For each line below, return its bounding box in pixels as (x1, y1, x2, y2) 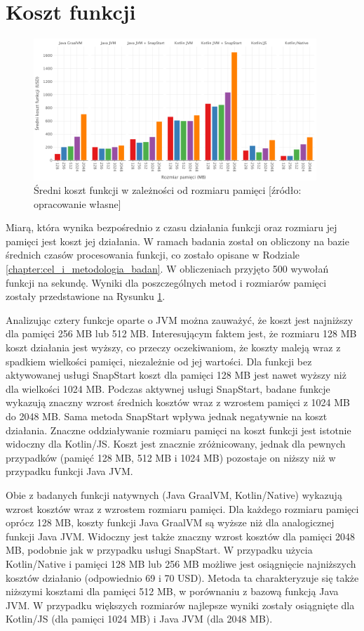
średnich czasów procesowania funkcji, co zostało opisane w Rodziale (6, 247, 300, 262)
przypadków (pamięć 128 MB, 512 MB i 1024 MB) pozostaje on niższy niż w (6, 450, 336, 464)
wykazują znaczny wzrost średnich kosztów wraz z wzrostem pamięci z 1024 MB (6, 395, 350, 410)
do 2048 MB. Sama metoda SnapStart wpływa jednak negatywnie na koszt (6, 409, 328, 424)
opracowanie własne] (34, 196, 121, 211)
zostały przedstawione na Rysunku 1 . (6, 289, 166, 304)
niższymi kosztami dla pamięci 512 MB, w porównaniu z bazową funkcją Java (6, 584, 339, 599)
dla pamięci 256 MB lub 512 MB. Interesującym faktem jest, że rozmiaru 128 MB (6, 326, 357, 341)
